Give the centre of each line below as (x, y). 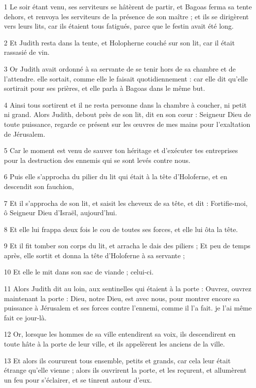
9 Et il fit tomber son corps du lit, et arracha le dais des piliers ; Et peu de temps (127, 246)
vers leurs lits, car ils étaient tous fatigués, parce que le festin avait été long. (119, 26)
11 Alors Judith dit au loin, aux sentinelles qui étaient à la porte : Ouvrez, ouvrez (128, 289)
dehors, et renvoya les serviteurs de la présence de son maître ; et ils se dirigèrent (127, 16)
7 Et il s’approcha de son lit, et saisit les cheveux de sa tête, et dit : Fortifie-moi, (126, 203)
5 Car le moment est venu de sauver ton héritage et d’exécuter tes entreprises (121, 150)
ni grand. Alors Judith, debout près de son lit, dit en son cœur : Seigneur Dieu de (128, 114)
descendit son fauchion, (39, 186)
